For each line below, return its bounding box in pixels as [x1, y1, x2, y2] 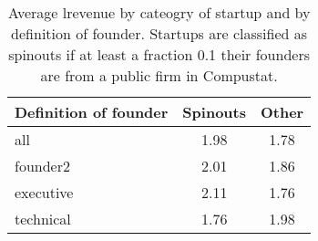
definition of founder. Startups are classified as [11, 23, 308, 44]
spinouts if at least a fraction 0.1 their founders [8, 44, 310, 65]
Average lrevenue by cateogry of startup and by [7, 2, 311, 23]
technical [15, 208, 71, 229]
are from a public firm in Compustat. [40, 65, 278, 86]
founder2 [15, 155, 70, 176]
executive [15, 182, 74, 203]
